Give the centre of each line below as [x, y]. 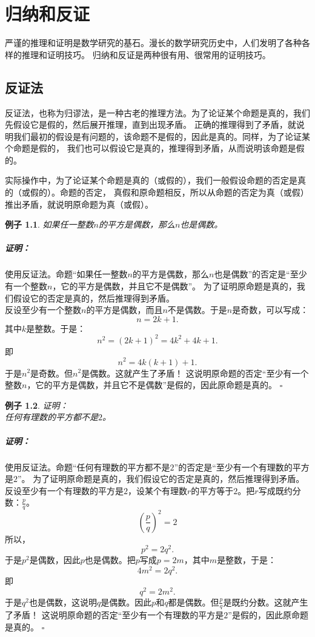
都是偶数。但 [194, 602]
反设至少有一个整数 [43, 310]
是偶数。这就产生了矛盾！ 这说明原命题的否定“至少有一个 [195, 373]
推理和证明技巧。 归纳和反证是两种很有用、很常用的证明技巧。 [146, 54]
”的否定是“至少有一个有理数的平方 [242, 467]
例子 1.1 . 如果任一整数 [49, 224]
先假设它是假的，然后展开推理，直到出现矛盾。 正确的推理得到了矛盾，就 [151, 124]
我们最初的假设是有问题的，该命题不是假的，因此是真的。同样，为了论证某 [161, 136]
